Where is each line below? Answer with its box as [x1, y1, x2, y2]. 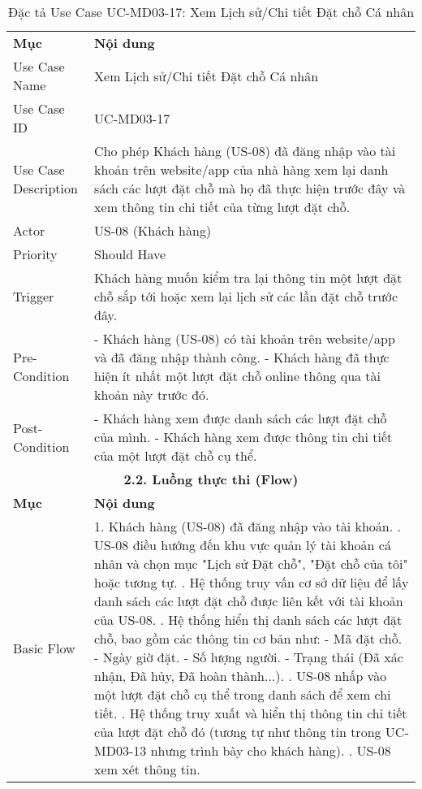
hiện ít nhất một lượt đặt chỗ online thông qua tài [94, 366, 381, 385]
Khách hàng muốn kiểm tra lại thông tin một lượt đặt [94, 268, 403, 287]
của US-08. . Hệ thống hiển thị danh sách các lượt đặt [94, 610, 403, 629]
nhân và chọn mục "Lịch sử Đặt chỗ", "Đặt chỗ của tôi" [94, 554, 408, 573]
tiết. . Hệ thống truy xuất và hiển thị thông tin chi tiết [94, 704, 407, 722]
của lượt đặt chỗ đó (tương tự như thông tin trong [94, 722, 381, 741]
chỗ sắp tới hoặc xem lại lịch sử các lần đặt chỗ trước [94, 287, 398, 306]
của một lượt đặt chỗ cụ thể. [94, 446, 257, 465]
